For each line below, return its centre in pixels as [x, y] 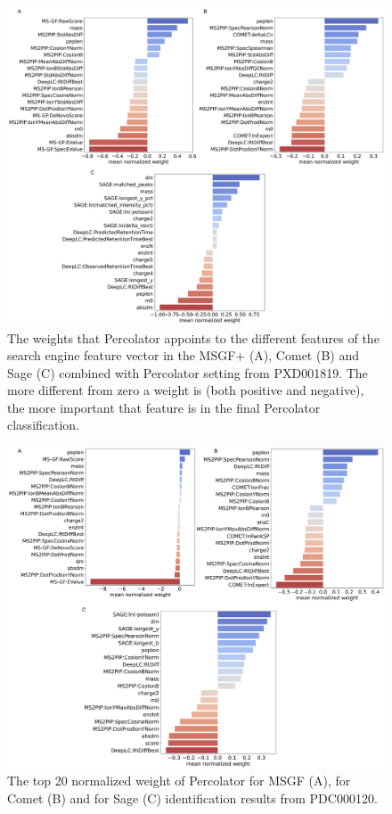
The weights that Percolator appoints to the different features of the [193, 337]
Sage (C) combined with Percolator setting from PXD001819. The [188, 372]
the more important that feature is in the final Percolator [164, 407]
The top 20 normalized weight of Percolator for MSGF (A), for [179, 781]
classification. [44, 425]
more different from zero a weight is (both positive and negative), [186, 390]
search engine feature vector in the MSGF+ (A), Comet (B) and [183, 355]
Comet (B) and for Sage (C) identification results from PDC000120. [192, 798]
